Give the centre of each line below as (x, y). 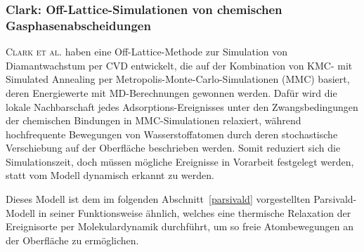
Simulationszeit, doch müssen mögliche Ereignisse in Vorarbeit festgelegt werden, (180, 161)
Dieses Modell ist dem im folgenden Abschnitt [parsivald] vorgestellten (158, 199)
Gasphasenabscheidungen (78, 25)
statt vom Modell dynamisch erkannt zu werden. (110, 175)
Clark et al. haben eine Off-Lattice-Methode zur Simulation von (147, 52)
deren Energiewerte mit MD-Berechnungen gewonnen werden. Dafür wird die (171, 92)
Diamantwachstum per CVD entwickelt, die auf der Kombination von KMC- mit (179, 65)
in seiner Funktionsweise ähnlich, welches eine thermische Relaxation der (195, 212)
